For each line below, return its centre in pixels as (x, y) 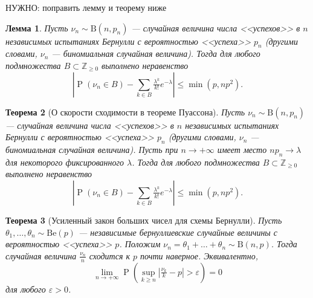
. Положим (140, 244)
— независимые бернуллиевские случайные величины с (178, 232)
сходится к (109, 255)
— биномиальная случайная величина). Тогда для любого (156, 53)
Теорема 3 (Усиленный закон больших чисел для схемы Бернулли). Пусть (144, 220)
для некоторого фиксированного (65, 162)
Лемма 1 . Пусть (37, 28)
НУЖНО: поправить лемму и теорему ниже (86, 7)
